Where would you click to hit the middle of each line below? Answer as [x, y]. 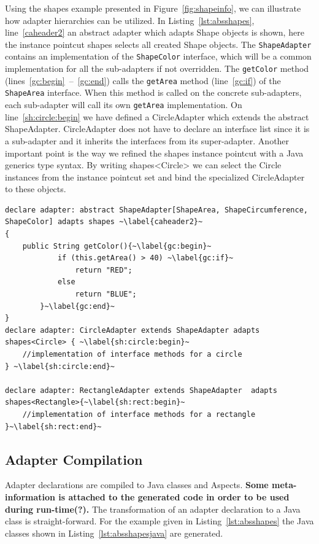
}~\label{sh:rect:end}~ [53, 426]
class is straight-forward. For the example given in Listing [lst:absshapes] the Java [159, 521]
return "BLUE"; [106, 294]
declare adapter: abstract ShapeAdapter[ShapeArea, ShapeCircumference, [156, 210]
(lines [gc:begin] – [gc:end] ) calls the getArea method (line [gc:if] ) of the [143, 80]
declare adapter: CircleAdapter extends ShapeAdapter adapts [133, 330]
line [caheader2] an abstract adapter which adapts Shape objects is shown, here [155, 32]
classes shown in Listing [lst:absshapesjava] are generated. [114, 533]
